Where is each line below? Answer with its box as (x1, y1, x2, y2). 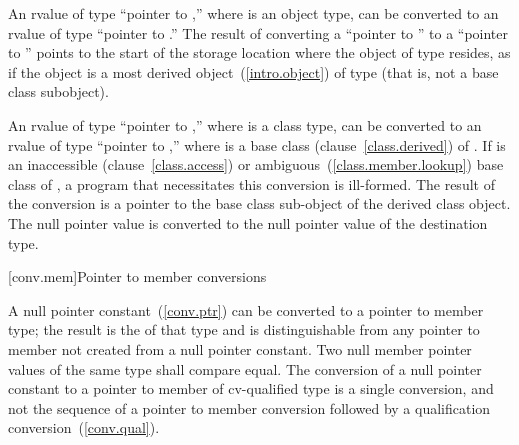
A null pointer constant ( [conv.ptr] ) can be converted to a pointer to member (8, 299, 484, 320)
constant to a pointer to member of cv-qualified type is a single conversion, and (8, 378, 494, 399)
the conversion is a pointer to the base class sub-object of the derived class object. (8, 193, 511, 214)
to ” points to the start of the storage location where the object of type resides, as (8, 42, 511, 63)
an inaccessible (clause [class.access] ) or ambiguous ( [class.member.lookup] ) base (8, 154, 504, 175)
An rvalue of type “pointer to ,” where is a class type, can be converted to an (8, 114, 482, 135)
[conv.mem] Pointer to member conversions (8, 266, 267, 287)
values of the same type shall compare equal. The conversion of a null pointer (8, 358, 482, 379)
